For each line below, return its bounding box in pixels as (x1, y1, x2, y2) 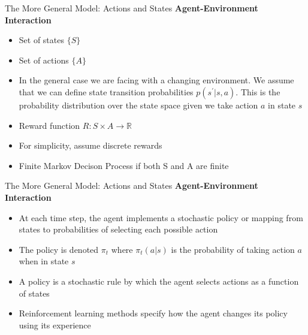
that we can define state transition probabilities (19, 85, 194, 98)
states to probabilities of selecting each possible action (19, 223, 218, 236)
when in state (19, 255, 69, 267)
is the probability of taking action (171, 243, 295, 255)
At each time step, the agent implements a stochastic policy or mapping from (19, 211, 303, 224)
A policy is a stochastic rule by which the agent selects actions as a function (19, 274, 299, 287)
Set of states (19, 34, 64, 46)
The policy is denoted (19, 243, 99, 255)
